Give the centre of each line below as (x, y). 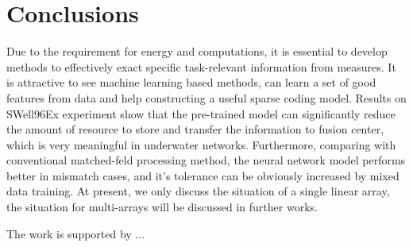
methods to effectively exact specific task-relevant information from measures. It (201, 66)
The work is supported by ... (76, 233)
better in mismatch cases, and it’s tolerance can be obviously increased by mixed (203, 175)
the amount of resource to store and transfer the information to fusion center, (195, 129)
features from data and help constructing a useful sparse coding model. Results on (206, 97)
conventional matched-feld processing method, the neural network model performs (206, 160)
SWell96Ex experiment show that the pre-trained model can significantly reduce (201, 113)
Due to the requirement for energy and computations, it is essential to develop (197, 51)
